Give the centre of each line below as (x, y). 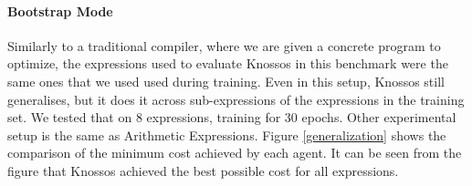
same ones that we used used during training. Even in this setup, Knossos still (226, 81)
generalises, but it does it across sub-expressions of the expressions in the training (236, 99)
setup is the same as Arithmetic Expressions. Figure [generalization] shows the (227, 134)
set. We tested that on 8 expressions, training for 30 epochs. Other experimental (232, 117)
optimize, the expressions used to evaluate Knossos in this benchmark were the (228, 63)
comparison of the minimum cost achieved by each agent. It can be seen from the (235, 153)
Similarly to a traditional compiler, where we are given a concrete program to (224, 45)
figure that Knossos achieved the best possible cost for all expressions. (203, 170)
